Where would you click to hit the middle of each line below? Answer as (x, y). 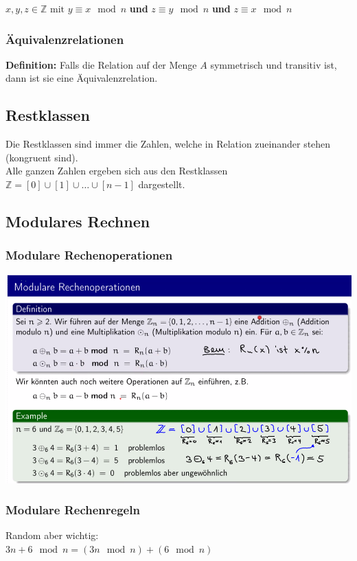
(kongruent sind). (42, 157)
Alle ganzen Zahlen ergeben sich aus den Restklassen (117, 171)
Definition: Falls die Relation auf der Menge (101, 64)
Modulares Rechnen (78, 221)
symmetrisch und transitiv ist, (274, 64)
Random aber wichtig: (52, 535)
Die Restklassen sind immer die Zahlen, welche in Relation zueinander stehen (168, 144)
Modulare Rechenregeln (73, 510)
